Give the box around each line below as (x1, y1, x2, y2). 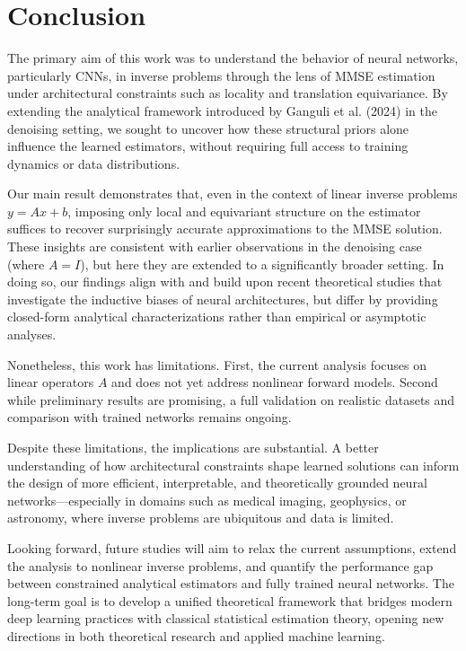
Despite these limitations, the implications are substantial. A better (7, 438, 379, 456)
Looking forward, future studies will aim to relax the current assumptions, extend (7, 538, 457, 557)
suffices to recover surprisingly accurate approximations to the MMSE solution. (7, 219, 443, 238)
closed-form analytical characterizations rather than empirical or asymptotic (7, 307, 426, 326)
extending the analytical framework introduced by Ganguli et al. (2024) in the (7, 101, 437, 119)
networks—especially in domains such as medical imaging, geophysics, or (7, 490, 407, 509)
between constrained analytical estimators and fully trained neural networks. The (7, 574, 454, 593)
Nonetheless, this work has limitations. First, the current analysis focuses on (7, 355, 426, 374)
